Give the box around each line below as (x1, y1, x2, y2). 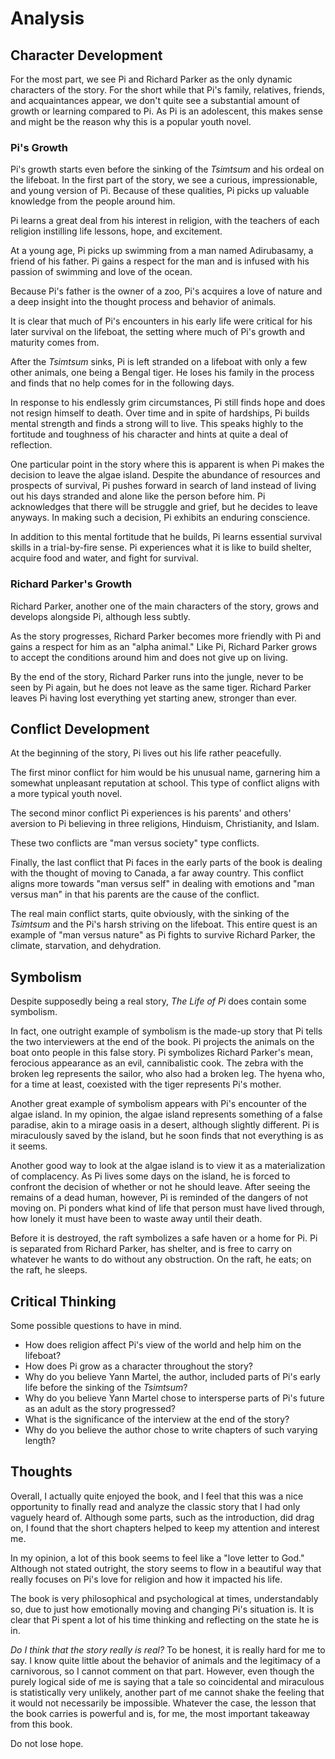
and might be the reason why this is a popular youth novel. (10, 116, 252, 127)
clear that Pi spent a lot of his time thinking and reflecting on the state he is (10, 1613, 320, 1626)
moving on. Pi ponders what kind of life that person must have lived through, (10, 1202, 325, 1214)
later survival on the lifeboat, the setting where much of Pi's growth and (10, 326, 306, 338)
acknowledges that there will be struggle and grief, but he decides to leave (10, 501, 318, 513)
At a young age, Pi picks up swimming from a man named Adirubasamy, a (10, 245, 314, 257)
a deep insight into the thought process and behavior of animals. (10, 296, 277, 308)
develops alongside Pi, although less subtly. (10, 610, 191, 622)
